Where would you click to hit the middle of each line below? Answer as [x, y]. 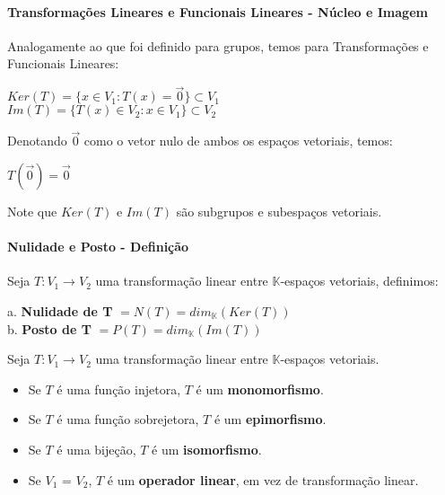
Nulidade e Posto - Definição [98, 247]
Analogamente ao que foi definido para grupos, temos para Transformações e [218, 45]
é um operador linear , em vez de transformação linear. [263, 479]
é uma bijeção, [96, 449]
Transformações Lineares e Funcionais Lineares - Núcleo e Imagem [218, 11]
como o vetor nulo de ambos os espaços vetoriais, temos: [238, 141]
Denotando [37, 141]
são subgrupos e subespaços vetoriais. [279, 212]
